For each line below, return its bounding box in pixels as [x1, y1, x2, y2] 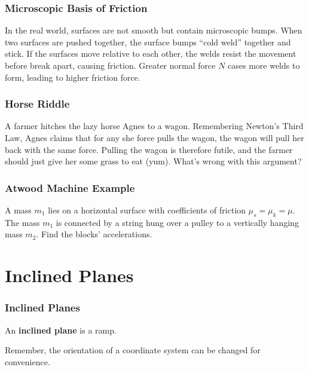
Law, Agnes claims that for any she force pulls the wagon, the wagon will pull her [5, 132, 304, 143]
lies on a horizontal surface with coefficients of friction [48, 204, 246, 216]
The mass [5, 216, 40, 228]
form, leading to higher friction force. [5, 71, 140, 83]
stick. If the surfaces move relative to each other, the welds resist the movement [5, 47, 296, 60]
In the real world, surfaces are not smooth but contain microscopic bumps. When [5, 24, 302, 36]
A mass [5, 204, 32, 216]
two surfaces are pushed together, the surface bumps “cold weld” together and [5, 35, 291, 48]
